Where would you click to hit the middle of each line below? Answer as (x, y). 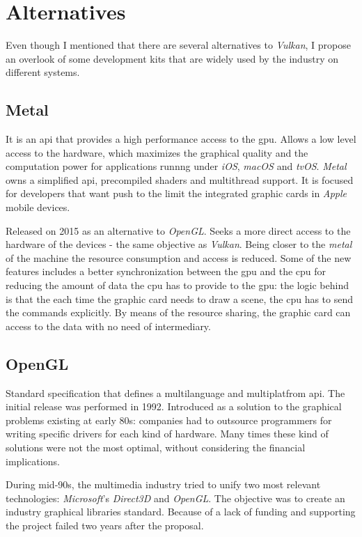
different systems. (43, 72)
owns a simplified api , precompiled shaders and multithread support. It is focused (180, 179)
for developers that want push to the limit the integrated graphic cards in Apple (176, 193)
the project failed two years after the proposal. (105, 525)
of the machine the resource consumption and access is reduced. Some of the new (179, 257)
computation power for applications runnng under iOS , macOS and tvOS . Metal (176, 166)
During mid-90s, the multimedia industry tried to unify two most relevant (163, 484)
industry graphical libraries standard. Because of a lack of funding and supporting (181, 512)
